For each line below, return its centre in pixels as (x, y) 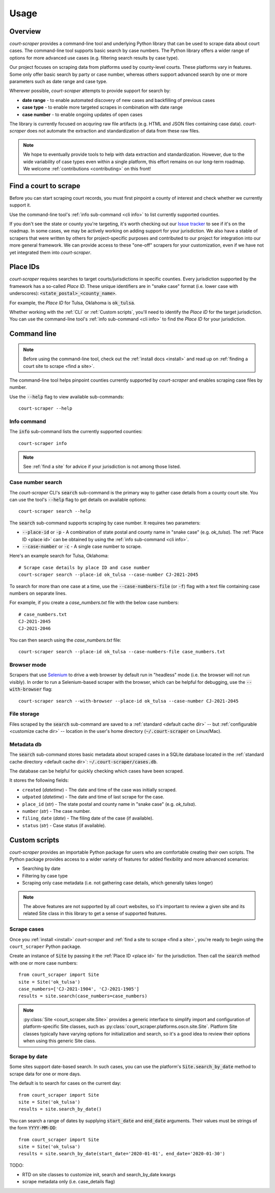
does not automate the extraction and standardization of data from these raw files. (113, 131)
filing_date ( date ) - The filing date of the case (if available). (88, 818)
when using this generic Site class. (60, 1041)
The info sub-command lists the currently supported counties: (76, 432)
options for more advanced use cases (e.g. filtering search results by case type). (94, 58)
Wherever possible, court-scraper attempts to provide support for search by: (90, 91)
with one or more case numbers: (44, 963)
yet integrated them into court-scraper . (50, 252)
